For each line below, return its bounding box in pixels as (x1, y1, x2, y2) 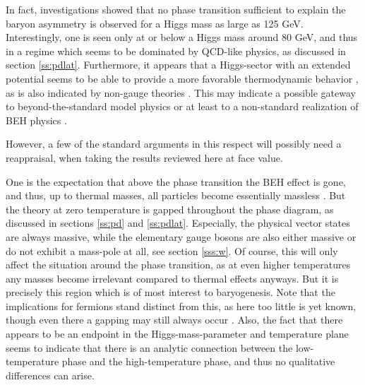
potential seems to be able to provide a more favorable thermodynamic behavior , (6, 71, 359, 85)
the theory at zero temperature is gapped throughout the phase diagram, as (6, 201, 334, 216)
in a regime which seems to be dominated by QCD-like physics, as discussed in (6, 43, 346, 58)
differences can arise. (6, 367, 95, 382)
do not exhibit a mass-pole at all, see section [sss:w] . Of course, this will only (6, 243, 338, 258)
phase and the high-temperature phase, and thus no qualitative (61, 354, 335, 369)
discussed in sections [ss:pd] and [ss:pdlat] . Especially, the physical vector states (6, 215, 350, 230)
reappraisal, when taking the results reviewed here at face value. (6, 150, 283, 165)
